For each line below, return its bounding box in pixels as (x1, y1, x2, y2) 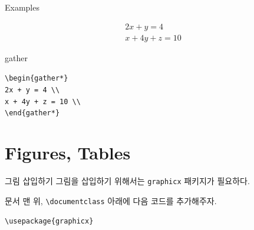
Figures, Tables (5, 141, 131, 165)
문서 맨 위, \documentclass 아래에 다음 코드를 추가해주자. (5, 194, 217, 206)
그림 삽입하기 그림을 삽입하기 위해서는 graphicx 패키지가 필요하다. (5, 175, 250, 186)
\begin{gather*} (5, 74, 68, 83)
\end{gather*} (5, 109, 60, 118)
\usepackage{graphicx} (5, 217, 94, 226)
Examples (5, 1, 39, 13)
